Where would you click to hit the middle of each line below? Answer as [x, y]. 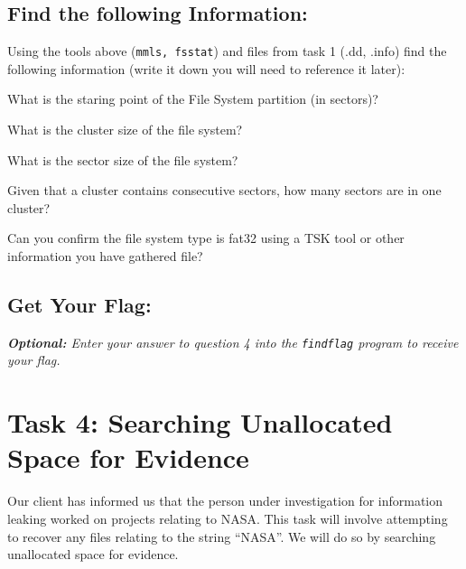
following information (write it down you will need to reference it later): [206, 68]
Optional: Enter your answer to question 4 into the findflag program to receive [233, 342]
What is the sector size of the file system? [123, 159]
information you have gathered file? [105, 256]
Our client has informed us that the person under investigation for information [225, 501]
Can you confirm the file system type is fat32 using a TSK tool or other [206, 238]
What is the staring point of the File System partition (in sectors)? [193, 99]
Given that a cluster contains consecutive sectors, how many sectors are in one [224, 190]
